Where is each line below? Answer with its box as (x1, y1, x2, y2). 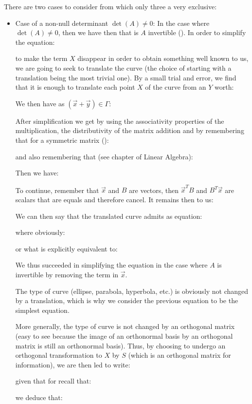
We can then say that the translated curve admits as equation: (15, 211, 202, 221)
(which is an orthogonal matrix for (128, 350, 231, 360)
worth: (215, 82, 234, 92)
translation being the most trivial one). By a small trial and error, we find (15, 72, 236, 82)
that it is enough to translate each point (15, 82, 135, 92)
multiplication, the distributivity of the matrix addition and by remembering (15, 125, 244, 135)
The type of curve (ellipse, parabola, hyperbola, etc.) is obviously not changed (15, 286, 249, 296)
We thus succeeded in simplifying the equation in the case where (15, 260, 208, 270)
